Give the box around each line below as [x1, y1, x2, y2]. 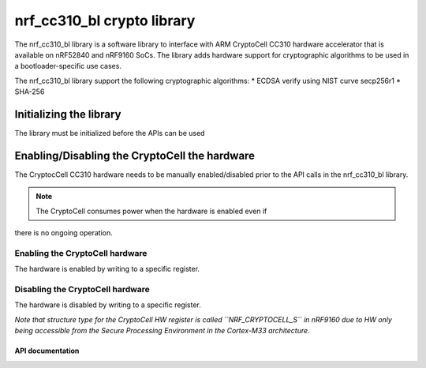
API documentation [14, 346, 80, 355]
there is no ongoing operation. [14, 228, 114, 238]
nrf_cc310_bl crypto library [14, 12, 196, 29]
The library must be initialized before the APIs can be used [14, 129, 205, 138]
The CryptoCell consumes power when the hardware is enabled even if [35, 206, 267, 216]
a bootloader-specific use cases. [14, 62, 122, 71]
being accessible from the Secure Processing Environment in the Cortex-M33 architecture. [14, 326, 311, 336]
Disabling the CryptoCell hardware [14, 284, 150, 295]
